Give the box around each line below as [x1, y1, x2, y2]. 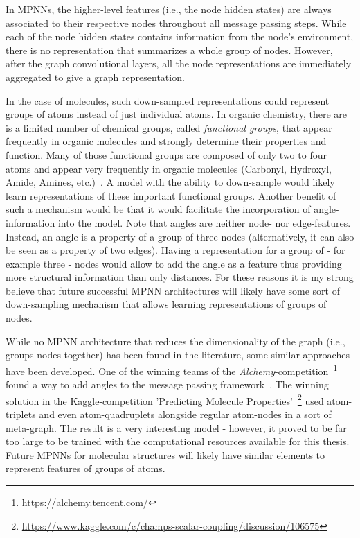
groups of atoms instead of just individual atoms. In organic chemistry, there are [6, 107, 348, 121]
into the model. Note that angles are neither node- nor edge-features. [57, 215, 351, 229]
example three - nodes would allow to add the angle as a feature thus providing [6, 256, 342, 270]
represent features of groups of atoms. [6, 461, 165, 476]
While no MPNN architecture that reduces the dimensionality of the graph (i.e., [6, 333, 345, 348]
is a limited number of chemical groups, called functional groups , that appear [6, 120, 332, 134]
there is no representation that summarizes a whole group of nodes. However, [6, 42, 333, 57]
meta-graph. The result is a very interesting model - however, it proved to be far [6, 420, 347, 435]
